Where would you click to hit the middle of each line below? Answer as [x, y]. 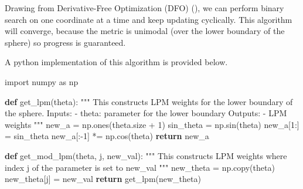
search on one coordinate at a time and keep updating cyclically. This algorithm [149, 19]
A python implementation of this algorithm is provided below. [116, 62]
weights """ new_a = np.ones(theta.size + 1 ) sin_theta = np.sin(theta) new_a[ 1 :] [152, 124]
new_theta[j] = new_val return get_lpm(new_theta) [103, 179]
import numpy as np [42, 81]
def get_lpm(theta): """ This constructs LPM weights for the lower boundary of [149, 101]
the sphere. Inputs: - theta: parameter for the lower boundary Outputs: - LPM [146, 113]
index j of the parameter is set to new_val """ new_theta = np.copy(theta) [140, 167]
